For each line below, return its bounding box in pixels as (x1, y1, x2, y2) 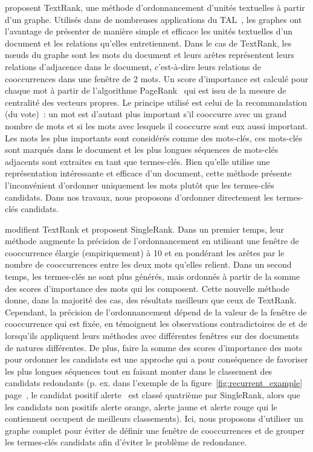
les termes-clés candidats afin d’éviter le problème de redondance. (5, 436, 247, 448)
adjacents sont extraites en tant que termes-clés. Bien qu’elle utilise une (5, 155, 270, 167)
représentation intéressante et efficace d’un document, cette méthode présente (5, 167, 292, 179)
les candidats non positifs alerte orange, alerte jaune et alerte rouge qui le (5, 400, 277, 413)
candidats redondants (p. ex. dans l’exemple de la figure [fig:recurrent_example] (5, 376, 303, 389)
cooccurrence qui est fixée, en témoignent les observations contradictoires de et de (5, 317, 308, 330)
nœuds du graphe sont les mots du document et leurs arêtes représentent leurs (5, 48, 294, 61)
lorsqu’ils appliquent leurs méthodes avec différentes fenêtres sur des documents (5, 329, 299, 342)
